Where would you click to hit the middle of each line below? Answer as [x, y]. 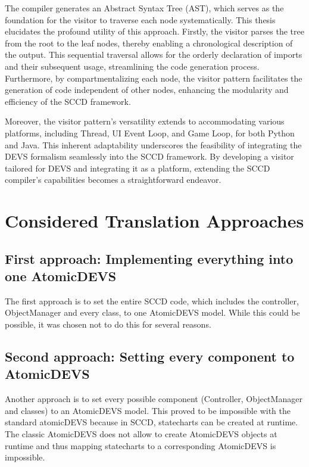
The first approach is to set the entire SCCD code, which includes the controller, [152, 301]
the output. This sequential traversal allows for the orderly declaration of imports [154, 55]
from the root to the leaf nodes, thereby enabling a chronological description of [149, 43]
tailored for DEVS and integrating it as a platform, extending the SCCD [138, 168]
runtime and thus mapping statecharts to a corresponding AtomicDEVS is [141, 445]
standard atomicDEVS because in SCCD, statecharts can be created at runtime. [152, 422]
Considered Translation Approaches [154, 221]
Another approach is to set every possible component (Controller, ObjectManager [154, 399]
